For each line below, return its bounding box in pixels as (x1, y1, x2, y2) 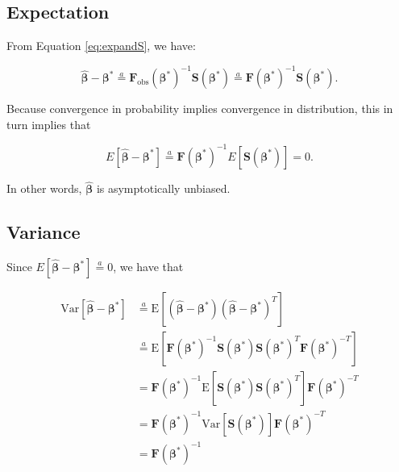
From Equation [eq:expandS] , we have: (6, 37, 196, 54)
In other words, (6, 180, 82, 197)
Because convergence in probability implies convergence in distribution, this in (6, 100, 393, 117)
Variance (6, 219, 81, 244)
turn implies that (6, 115, 91, 132)
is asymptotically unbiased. (96, 180, 231, 197)
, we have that (113, 258, 184, 274)
